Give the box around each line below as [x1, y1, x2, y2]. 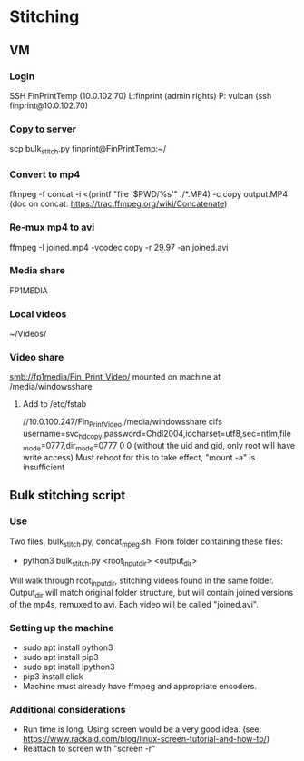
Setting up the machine [9, 621, 114, 634]
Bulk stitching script [9, 488, 126, 503]
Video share [9, 351, 64, 364]
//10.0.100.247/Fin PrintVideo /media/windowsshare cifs [22, 416, 222, 430]
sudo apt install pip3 [22, 652, 99, 663]
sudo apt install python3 [22, 642, 113, 653]
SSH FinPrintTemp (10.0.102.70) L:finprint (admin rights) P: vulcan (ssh [9, 90, 272, 101]
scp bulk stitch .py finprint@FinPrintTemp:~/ [9, 143, 166, 156]
